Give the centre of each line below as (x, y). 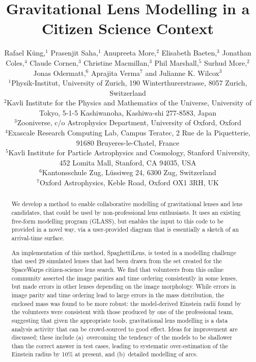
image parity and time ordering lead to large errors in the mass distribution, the (118, 295)
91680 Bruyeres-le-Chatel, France (128, 142)
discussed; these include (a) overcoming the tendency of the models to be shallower (122, 337)
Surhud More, (225, 62)
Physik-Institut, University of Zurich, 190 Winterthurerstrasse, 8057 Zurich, (129, 83)
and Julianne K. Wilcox (182, 73)
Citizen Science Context (128, 28)
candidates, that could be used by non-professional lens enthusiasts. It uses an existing (126, 213)
